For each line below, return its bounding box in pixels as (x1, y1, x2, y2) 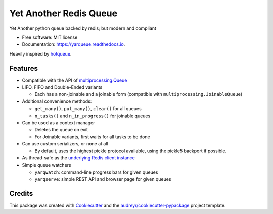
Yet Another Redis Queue (9, 8, 118, 19)
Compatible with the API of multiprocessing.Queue (22, 77, 127, 83)
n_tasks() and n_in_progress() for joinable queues (34, 113, 151, 119)
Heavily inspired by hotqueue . (9, 50, 72, 57)
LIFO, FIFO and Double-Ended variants (22, 84, 103, 90)
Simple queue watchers (22, 162, 71, 168)
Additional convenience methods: (22, 98, 92, 104)
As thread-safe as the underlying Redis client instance (22, 154, 135, 161)
